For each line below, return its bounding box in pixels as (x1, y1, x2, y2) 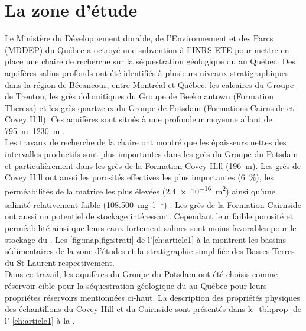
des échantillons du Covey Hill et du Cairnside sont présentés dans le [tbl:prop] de (5, 303, 301, 315)
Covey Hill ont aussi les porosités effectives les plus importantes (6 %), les (5, 171, 274, 183)
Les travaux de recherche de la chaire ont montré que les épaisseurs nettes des (5, 136, 287, 148)
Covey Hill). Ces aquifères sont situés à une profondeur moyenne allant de (5, 113, 272, 125)
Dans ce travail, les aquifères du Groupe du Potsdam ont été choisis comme (5, 268, 278, 280)
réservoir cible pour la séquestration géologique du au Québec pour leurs (5, 279, 267, 291)
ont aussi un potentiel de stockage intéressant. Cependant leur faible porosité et (5, 210, 294, 222)
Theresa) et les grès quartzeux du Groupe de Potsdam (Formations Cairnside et (5, 101, 294, 113)
